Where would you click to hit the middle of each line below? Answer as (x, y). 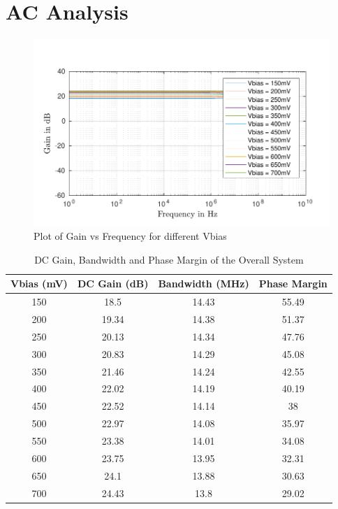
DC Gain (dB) (113, 284)
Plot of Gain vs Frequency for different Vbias (130, 236)
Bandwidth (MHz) (204, 284)
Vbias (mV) (39, 284)
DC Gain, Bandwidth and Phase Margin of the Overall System (169, 259)
